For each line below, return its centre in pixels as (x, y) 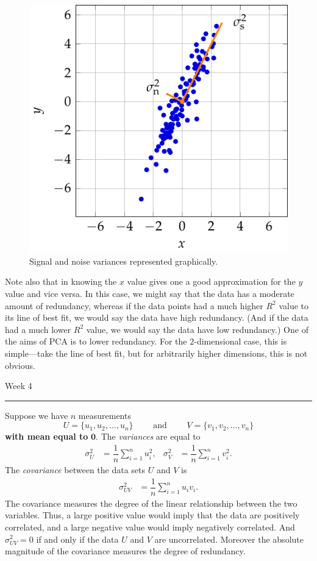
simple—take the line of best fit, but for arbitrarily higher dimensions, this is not (156, 353)
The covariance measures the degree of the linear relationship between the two (151, 503)
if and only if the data (77, 539)
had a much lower (38, 329)
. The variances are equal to (148, 436)
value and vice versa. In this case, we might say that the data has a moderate (150, 294)
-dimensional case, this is (240, 341)
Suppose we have (37, 415)
